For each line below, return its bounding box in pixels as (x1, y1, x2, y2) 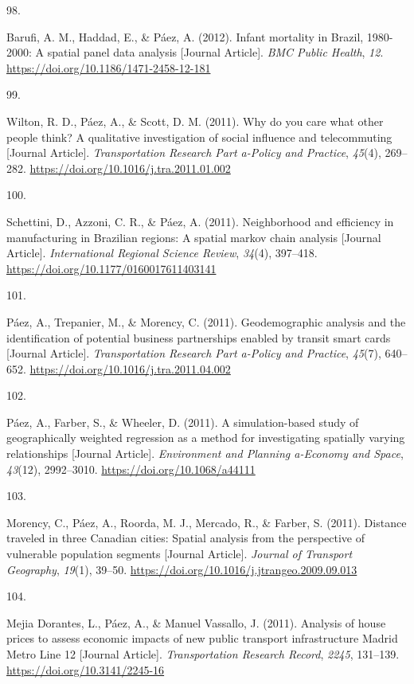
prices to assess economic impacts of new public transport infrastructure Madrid (6, 630, 398, 647)
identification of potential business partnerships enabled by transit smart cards (6, 329, 391, 346)
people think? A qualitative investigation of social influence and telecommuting (6, 128, 393, 145)
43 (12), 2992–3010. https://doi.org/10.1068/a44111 (6, 460, 256, 477)
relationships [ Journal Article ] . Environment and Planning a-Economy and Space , (6, 445, 404, 462)
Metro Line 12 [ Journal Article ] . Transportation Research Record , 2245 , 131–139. (6, 646, 400, 662)
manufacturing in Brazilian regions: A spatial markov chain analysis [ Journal (6, 229, 381, 245)
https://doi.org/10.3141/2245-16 (6, 661, 165, 678)
